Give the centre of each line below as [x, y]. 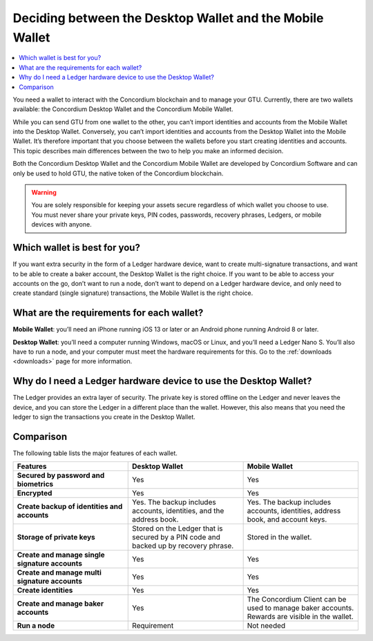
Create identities [45, 591]
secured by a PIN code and [176, 537]
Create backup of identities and [70, 506]
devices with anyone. [62, 224]
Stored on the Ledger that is [178, 528]
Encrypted [35, 493]
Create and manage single [61, 555]
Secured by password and [61, 475]
